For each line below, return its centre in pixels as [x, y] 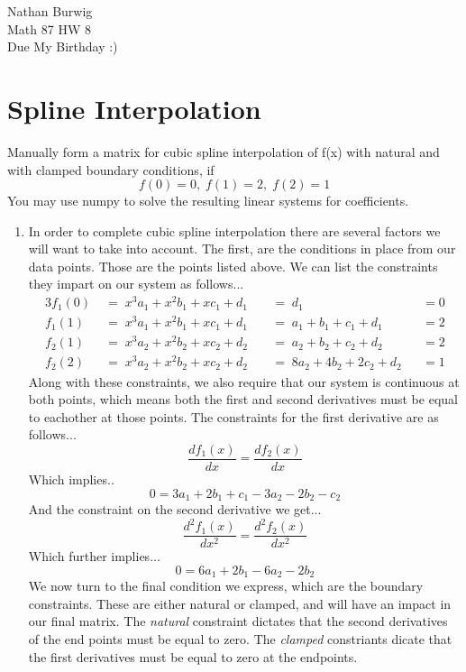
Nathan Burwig [50, 11]
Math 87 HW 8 [49, 28]
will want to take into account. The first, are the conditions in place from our [242, 249]
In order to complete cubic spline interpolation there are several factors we [234, 230]
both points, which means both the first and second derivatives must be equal [243, 399]
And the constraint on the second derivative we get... [175, 508]
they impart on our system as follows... [136, 284]
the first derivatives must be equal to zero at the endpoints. [193, 656]
